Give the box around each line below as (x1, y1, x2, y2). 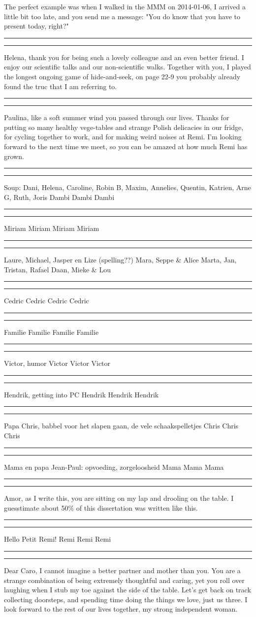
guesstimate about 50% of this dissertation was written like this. (4, 502, 198, 513)
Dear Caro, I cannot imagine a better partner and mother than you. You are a (4, 565, 241, 576)
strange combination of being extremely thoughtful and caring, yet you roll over (4, 575, 245, 585)
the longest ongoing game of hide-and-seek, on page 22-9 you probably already (4, 71, 241, 81)
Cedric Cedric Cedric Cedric (4, 295, 89, 306)
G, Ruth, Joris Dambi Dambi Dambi (4, 192, 115, 202)
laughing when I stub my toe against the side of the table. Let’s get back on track (4, 585, 251, 595)
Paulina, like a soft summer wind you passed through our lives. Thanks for (4, 112, 229, 123)
